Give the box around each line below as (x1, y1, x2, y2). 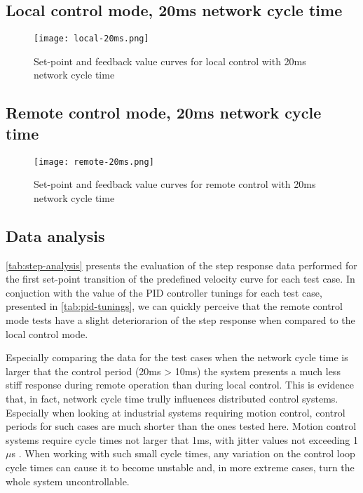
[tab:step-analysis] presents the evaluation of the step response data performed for (6, 257, 357, 272)
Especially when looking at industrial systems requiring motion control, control (6, 405, 345, 419)
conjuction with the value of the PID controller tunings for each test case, (6, 285, 322, 299)
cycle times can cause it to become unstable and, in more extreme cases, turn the (6, 460, 355, 474)
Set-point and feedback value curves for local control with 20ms (34, 53, 306, 68)
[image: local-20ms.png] (34, 34, 149, 44)
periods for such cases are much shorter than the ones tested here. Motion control (6, 419, 357, 433)
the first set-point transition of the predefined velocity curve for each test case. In (6, 271, 355, 286)
